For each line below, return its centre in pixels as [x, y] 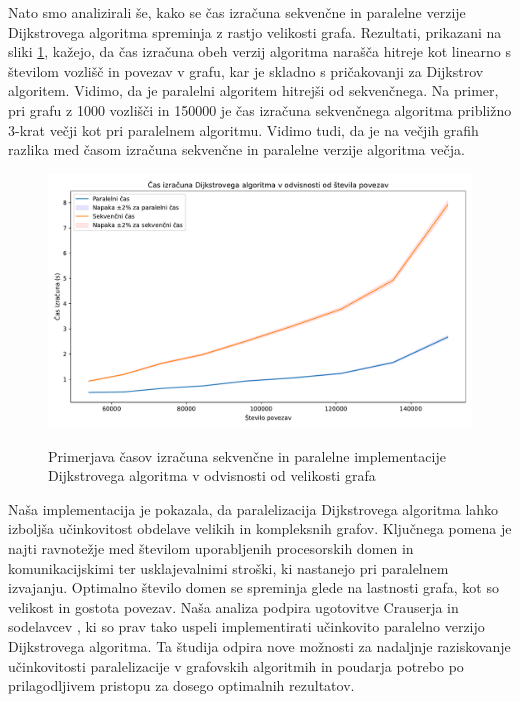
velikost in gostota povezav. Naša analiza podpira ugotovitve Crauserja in [233, 606]
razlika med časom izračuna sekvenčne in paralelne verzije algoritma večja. [236, 149]
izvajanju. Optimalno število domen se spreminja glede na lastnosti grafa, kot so [253, 587]
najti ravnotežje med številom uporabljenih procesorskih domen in [211, 547]
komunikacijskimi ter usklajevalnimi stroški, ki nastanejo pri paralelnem [228, 567]
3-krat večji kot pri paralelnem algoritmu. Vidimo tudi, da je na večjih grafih [243, 129]
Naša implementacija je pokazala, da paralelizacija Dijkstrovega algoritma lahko [253, 508]
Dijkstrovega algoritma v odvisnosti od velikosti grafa [212, 475]
